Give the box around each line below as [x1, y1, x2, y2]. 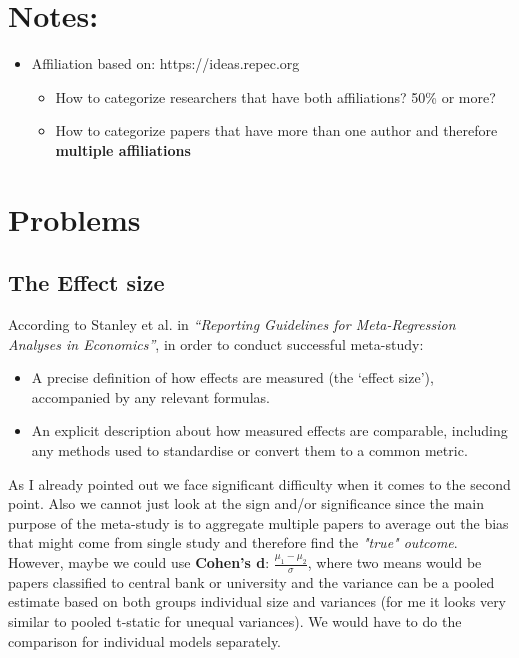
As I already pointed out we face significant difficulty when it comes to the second [8, 473, 511, 494]
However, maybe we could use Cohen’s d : [8, 552, 270, 573]
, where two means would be [307, 552, 482, 573]
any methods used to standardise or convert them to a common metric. [31, 440, 468, 461]
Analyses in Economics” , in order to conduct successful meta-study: [8, 333, 424, 354]
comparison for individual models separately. [8, 630, 281, 651]
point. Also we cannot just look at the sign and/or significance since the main [8, 493, 485, 514]
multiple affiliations [55, 139, 191, 160]
